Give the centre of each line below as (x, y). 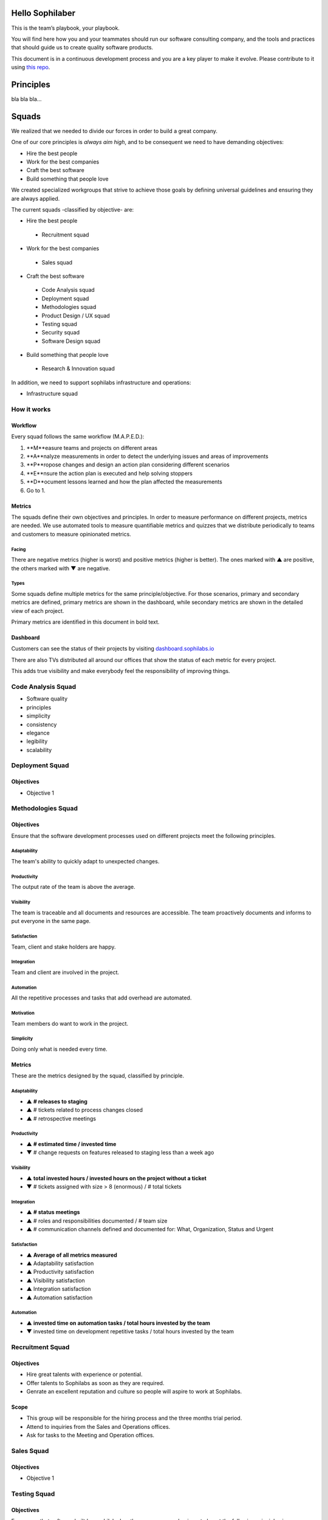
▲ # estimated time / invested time (71, 1144)
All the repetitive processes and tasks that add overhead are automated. (101, 998)
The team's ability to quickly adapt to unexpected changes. (85, 861)
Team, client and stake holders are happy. (63, 947)
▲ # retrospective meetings (61, 1118)
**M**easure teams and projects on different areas (92, 447)
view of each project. (38, 610)
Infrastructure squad (52, 394)
